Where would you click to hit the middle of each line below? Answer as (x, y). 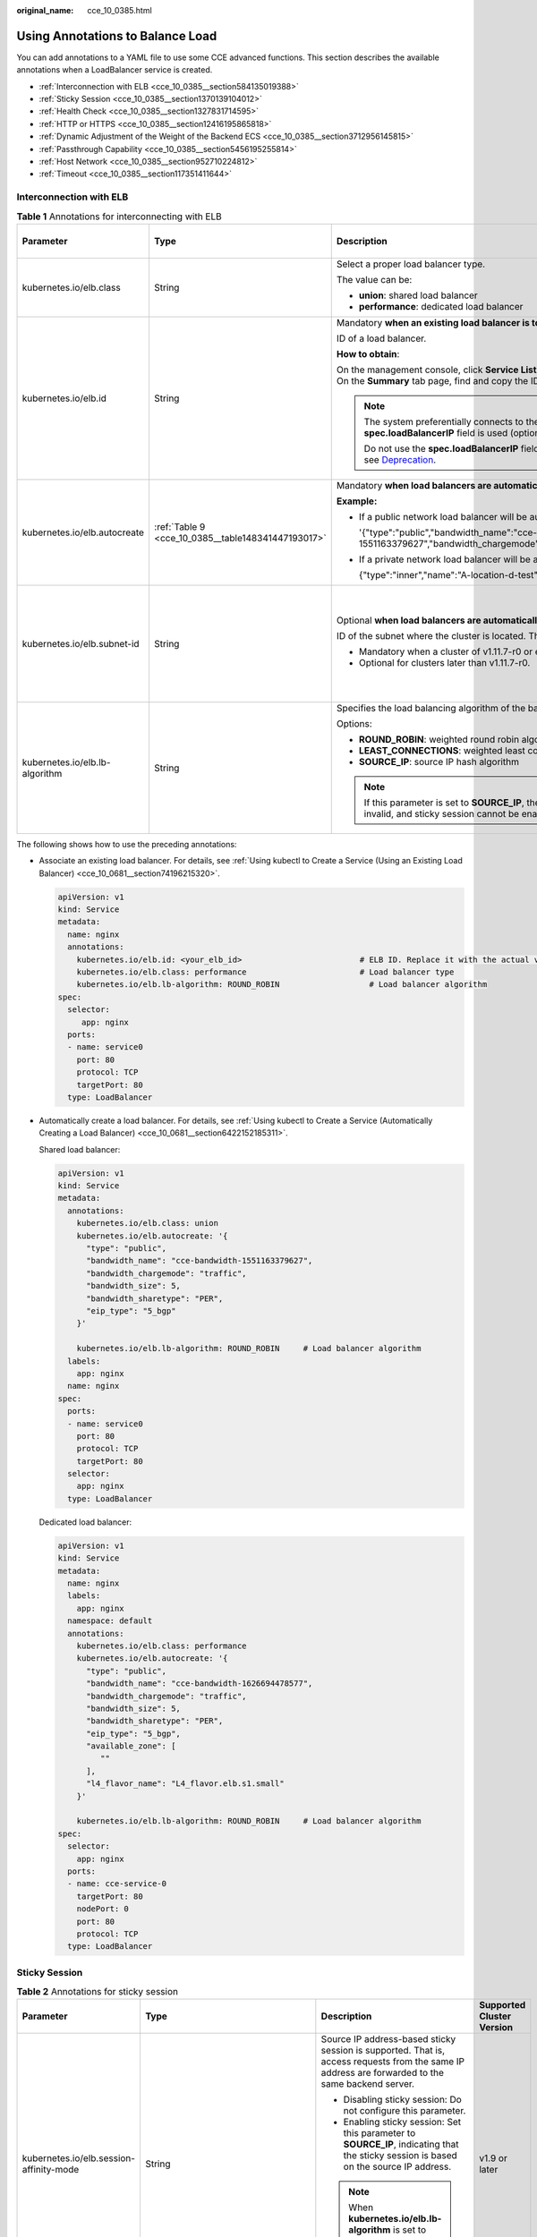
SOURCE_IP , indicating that (401, 2145)
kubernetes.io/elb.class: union (148, 1223)
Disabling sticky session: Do (403, 2100)
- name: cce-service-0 (117, 1884)
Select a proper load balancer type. (411, 264)
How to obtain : (368, 353)
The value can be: (374, 279)
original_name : (45, 10)
